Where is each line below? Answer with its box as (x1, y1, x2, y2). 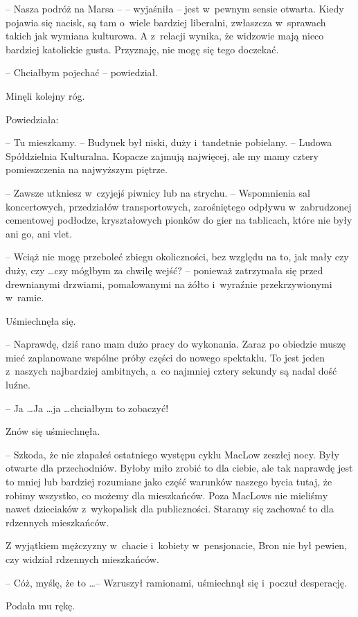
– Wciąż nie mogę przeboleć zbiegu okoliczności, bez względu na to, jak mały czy (6, 249, 349, 264)
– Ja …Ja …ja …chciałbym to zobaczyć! (6, 400, 169, 415)
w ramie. (6, 290, 44, 305)
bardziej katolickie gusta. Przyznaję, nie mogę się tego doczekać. (6, 42, 279, 56)
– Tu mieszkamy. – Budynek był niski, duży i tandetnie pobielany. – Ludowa (6, 135, 332, 150)
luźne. (6, 377, 30, 392)
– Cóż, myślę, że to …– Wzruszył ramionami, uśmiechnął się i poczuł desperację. (6, 575, 347, 589)
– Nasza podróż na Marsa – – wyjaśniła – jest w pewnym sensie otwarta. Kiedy (6, 1, 344, 15)
